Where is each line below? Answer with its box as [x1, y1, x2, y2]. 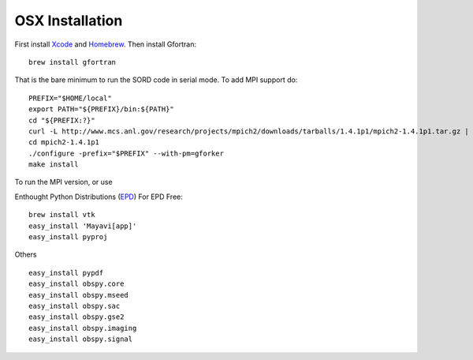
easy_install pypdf [28, 268, 104, 277]
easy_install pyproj [28, 233, 108, 242]
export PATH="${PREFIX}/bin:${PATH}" [28, 105, 175, 114]
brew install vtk [28, 210, 95, 219]
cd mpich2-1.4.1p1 [28, 138, 100, 147]
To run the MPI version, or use [14, 178, 114, 187]
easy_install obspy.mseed [28, 291, 129, 299]
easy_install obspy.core [28, 279, 125, 288]
